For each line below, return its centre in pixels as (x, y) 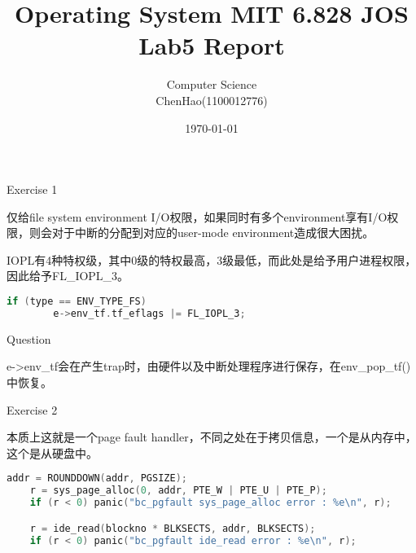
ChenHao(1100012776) (212, 100)
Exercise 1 (32, 189)
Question (29, 338)
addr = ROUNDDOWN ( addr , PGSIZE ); (97, 478)
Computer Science (212, 84)
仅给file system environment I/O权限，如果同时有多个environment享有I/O (197, 216)
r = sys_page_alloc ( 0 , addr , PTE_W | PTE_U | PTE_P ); (178, 491)
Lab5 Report (212, 45)
